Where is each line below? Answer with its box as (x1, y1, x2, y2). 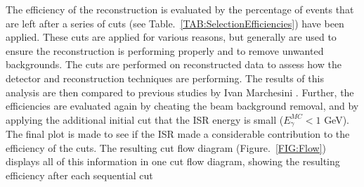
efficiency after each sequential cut (6, 167, 153, 182)
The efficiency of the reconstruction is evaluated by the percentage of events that (6, 2, 354, 16)
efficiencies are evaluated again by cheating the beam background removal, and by (6, 98, 359, 113)
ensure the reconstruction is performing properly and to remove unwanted (6, 43, 324, 58)
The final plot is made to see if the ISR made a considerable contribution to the (6, 127, 350, 141)
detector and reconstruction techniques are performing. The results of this (6, 70, 324, 85)
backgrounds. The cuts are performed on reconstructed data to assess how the (6, 57, 342, 72)
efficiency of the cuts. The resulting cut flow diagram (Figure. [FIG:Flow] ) (6, 140, 326, 155)
